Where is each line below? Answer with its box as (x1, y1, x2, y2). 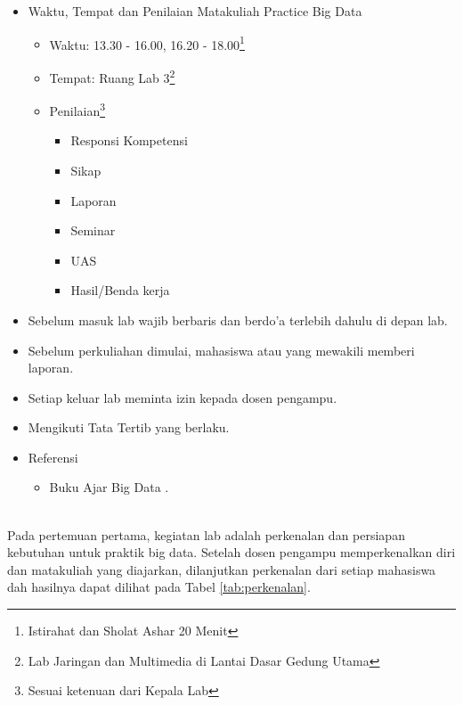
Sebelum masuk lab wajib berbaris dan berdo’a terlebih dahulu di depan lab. (28, 310, 448, 329)
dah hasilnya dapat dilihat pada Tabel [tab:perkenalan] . (7, 578, 311, 596)
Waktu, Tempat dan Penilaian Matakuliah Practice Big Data (28, 2, 362, 20)
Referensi (28, 447, 78, 466)
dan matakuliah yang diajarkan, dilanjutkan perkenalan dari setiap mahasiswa (7, 560, 436, 578)
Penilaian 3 (49, 99, 106, 119)
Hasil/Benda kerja (70, 281, 170, 299)
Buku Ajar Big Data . (49, 478, 169, 496)
